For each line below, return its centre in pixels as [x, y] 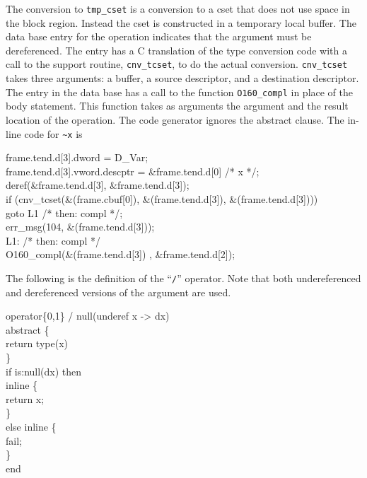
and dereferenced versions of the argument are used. [118, 292]
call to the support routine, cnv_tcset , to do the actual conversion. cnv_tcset [177, 64]
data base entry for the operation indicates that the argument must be [159, 36]
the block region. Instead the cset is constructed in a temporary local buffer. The [181, 22]
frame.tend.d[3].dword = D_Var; [77, 157]
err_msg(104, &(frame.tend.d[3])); [80, 227]
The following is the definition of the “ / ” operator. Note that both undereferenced [183, 278]
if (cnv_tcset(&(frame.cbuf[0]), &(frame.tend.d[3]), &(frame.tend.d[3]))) [162, 198]
